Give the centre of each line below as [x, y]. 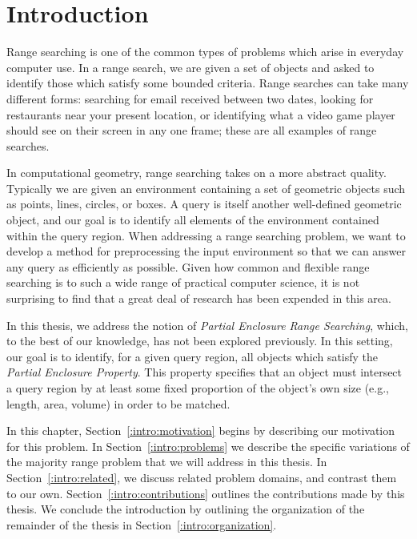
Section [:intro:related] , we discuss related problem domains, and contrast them [202, 477]
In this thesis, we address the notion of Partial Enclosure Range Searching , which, [207, 325]
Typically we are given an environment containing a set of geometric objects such [206, 188]
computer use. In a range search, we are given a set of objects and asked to [190, 67]
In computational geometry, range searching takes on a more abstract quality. [196, 173]
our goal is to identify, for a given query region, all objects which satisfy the [192, 356]
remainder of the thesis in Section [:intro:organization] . [142, 524]
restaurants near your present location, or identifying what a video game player [201, 114]
